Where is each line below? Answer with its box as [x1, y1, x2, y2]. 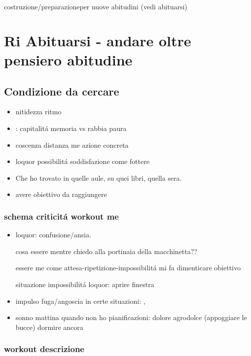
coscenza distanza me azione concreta [15, 139, 129, 150]
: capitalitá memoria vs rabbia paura [15, 123, 127, 133]
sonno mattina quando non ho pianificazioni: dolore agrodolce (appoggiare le [15, 312, 247, 323]
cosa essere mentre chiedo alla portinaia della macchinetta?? [15, 246, 197, 256]
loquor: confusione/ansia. [15, 229, 91, 240]
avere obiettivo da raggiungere [15, 189, 107, 199]
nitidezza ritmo [15, 106, 62, 117]
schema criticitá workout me [4, 210, 119, 222]
